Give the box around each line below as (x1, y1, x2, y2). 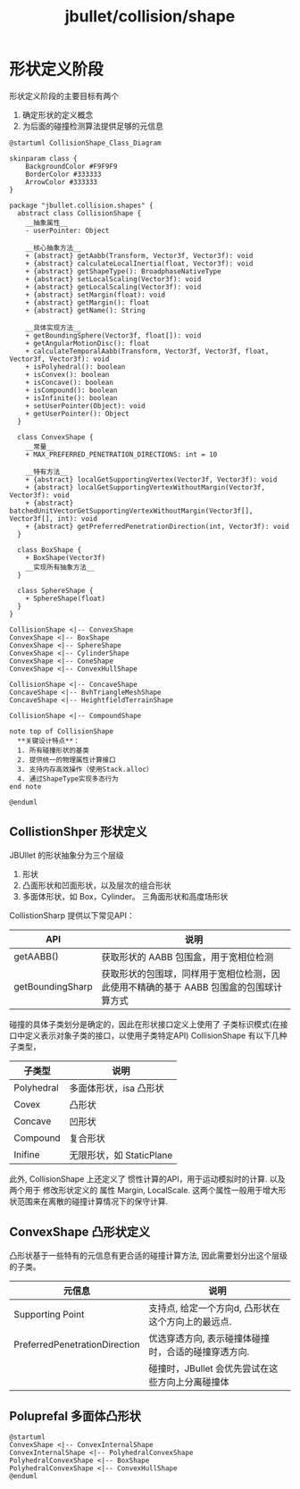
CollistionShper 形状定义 (9, 824, 147, 840)
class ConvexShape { (17, 432, 94, 441)
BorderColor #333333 (25, 170, 102, 179)
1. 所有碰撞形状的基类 (17, 746, 89, 755)
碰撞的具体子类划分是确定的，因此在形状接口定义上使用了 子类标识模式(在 (9, 1018, 281, 1029)
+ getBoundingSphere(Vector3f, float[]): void (25, 330, 202, 340)
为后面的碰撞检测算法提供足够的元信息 (21, 121, 163, 131)
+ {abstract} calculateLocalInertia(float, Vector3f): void (25, 259, 254, 268)
